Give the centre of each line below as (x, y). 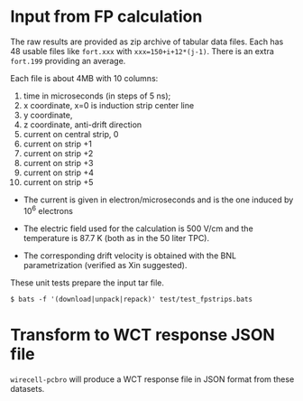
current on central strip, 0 (71, 134)
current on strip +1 (58, 144)
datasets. (28, 388)
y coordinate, (48, 115)
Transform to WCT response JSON (143, 335)
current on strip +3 (58, 163)
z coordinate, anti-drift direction (83, 125)
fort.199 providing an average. (68, 61)
